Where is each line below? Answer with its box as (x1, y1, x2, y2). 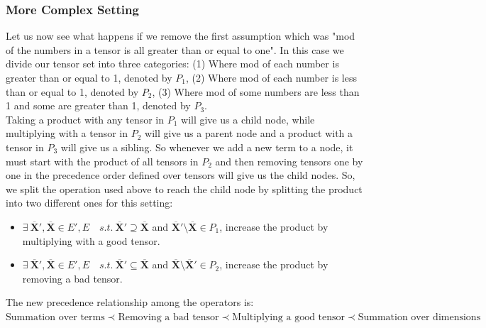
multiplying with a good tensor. (22, 233, 160, 248)
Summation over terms (6, 312, 105, 322)
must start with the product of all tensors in (6, 153, 199, 168)
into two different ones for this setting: (6, 195, 173, 210)
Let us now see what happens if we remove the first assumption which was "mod (6, 28, 355, 43)
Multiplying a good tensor (232, 312, 346, 322)
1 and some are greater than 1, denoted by (6, 98, 191, 113)
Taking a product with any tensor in (6, 111, 165, 126)
